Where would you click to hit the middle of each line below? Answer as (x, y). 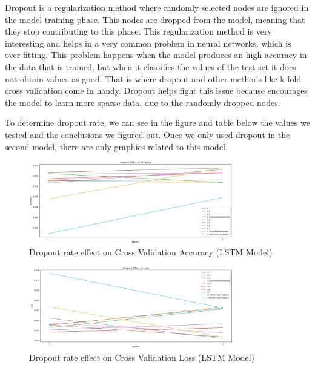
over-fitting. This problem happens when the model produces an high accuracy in (156, 55)
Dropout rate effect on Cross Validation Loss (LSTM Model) (142, 357)
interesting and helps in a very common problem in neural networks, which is (148, 43)
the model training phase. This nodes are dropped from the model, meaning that (155, 19)
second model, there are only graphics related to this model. (116, 146)
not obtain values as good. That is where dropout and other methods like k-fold (153, 78)
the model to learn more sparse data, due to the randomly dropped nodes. (143, 102)
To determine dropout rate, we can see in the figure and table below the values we (157, 123)
